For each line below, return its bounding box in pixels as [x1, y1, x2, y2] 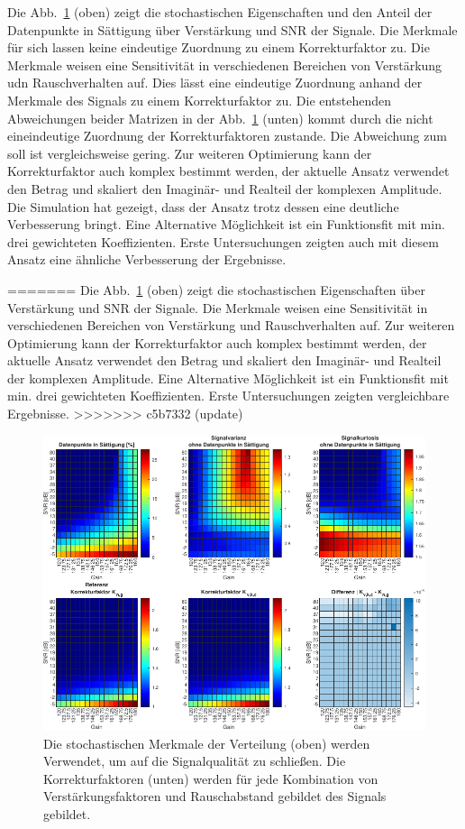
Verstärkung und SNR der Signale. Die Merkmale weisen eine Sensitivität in [7, 298, 428, 317]
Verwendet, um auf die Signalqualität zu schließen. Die [43, 751, 346, 770]
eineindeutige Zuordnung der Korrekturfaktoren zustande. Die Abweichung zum [7, 126, 447, 145]
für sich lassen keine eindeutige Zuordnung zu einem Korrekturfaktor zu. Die [7, 38, 430, 57]
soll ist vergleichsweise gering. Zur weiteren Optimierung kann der [7, 143, 372, 162]
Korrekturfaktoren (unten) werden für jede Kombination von [43, 769, 378, 788]
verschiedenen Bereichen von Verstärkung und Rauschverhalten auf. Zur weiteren [7, 316, 455, 335]
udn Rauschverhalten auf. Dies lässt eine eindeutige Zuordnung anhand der [7, 73, 423, 92]
